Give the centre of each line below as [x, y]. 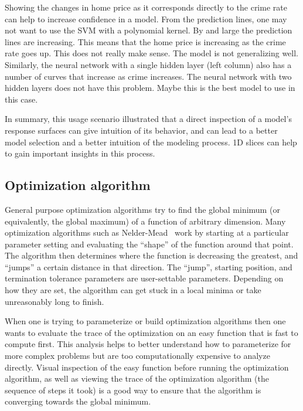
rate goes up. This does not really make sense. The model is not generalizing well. [152, 53]
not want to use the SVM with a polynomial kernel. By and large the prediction [149, 30]
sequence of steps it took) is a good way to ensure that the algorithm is [133, 390]
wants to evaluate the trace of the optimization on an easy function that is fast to [151, 332]
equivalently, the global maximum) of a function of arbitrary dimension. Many [145, 221]
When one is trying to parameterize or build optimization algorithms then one [145, 321]
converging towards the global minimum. [78, 401]
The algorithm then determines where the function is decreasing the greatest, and [151, 255]
